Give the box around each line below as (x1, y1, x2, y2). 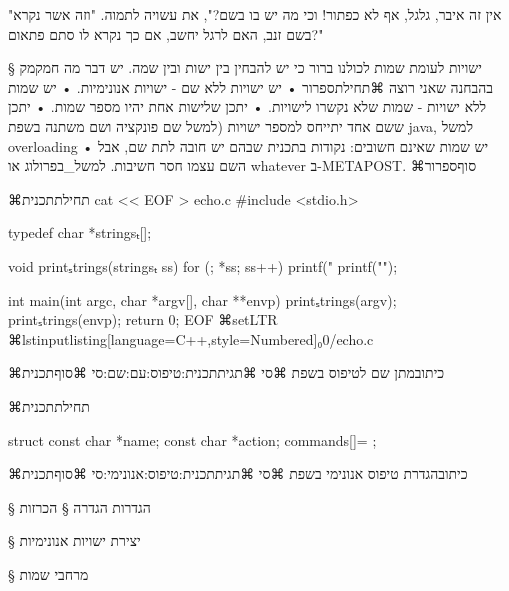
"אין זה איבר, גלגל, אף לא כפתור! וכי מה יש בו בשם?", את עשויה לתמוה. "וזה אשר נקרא (8, 4, 502, 24)
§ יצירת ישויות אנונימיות (8, 530, 141, 551)
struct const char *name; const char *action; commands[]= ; (8, 429, 377, 450)
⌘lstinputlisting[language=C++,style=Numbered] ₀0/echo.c (8, 328, 374, 349)
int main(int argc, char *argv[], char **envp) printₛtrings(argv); (8, 289, 397, 310)
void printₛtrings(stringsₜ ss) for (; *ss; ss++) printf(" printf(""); (8, 255, 398, 276)
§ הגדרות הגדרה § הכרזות (8, 496, 151, 517)
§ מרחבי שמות (8, 563, 89, 584)
